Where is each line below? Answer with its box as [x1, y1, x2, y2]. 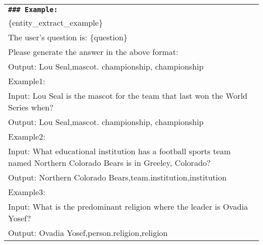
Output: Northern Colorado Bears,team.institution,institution [8, 171, 227, 183]
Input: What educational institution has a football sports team [8, 145, 231, 157]
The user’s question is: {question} [8, 31, 128, 43]
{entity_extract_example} [8, 17, 103, 28]
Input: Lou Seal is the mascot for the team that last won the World [8, 90, 248, 101]
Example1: [8, 75, 46, 87]
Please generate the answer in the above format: [8, 46, 179, 57]
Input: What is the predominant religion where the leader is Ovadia [8, 201, 248, 212]
